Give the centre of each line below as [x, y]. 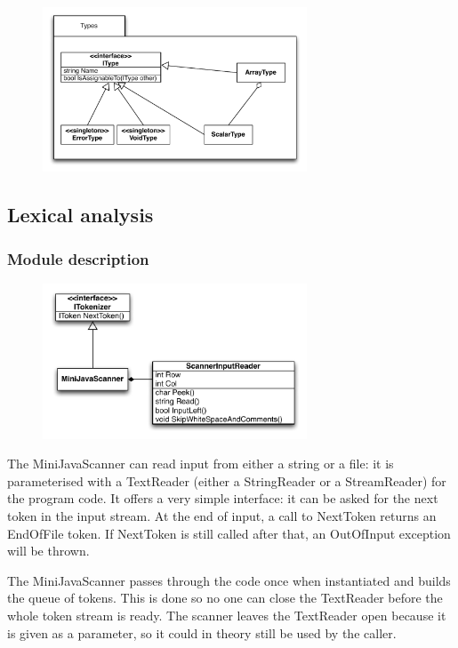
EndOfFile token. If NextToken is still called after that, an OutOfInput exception [229, 533]
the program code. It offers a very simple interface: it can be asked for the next [223, 498]
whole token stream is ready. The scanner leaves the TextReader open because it [227, 615]
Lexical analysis [80, 215]
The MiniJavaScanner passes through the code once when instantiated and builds [229, 580]
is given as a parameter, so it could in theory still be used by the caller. [202, 632]
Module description [78, 258]
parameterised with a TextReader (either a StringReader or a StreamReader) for [227, 480]
